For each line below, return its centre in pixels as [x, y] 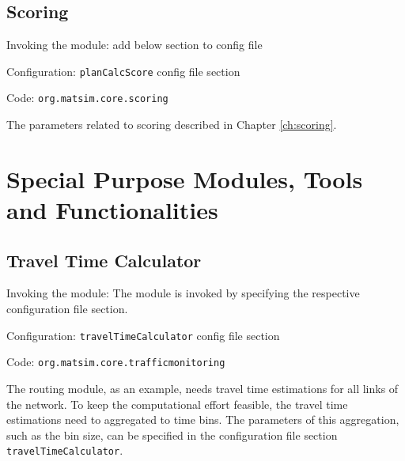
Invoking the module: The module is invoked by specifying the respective [183, 293]
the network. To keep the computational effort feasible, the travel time [177, 404]
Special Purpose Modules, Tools [185, 178]
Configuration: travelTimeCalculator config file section [143, 335]
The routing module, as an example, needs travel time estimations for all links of [202, 388]
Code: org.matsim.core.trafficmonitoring [116, 362]
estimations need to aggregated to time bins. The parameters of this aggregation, [203, 419]
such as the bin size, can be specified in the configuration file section [172, 435]
